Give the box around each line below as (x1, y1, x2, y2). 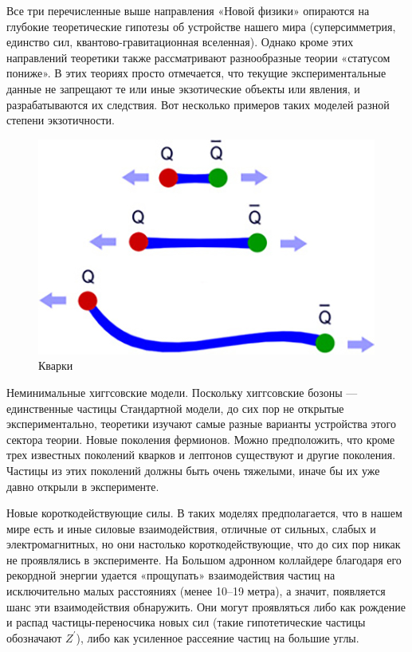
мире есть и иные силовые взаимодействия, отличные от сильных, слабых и (6, 520, 376, 536)
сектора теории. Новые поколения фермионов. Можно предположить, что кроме (6, 430, 395, 447)
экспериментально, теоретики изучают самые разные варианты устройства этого (6, 415, 396, 432)
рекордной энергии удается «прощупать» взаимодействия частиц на (6, 567, 335, 583)
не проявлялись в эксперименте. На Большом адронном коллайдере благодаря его (6, 551, 402, 568)
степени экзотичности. (6, 112, 115, 128)
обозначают (6, 629, 62, 646)
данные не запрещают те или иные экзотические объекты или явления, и (6, 80, 360, 96)
